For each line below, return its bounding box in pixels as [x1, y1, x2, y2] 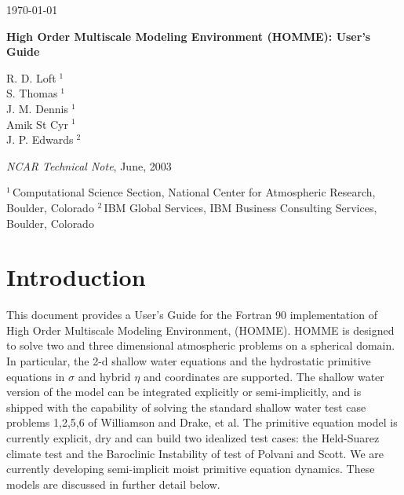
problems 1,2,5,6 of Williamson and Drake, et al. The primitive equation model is [6, 414, 398, 431]
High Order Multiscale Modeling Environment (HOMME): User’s [6, 27, 371, 44]
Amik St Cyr [6, 115, 68, 132]
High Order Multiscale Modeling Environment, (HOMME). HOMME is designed [6, 321, 395, 338]
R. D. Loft [6, 69, 56, 86]
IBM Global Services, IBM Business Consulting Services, [104, 199, 377, 215]
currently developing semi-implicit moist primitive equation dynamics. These [6, 460, 375, 477]
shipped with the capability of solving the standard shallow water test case [6, 398, 366, 415]
